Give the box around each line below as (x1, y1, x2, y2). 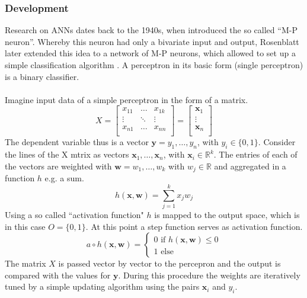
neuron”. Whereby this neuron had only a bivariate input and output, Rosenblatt (5, 35, 299, 47)
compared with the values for (5, 268, 111, 281)
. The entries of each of (213, 148, 298, 161)
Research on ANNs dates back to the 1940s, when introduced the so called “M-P (5, 24, 298, 36)
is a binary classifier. (5, 70, 79, 82)
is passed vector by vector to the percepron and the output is (58, 257, 281, 270)
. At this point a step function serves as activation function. (85, 220, 303, 232)
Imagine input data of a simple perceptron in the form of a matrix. (5, 93, 248, 105)
